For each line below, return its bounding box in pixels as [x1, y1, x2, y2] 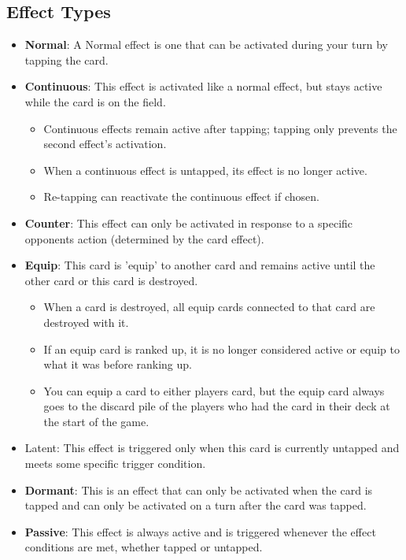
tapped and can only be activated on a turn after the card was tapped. [24, 497, 367, 514]
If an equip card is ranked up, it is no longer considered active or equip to [43, 340, 400, 357]
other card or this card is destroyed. [24, 272, 198, 288]
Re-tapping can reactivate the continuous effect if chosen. [43, 188, 319, 205]
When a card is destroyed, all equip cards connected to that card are [43, 299, 375, 315]
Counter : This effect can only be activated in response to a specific [24, 214, 353, 231]
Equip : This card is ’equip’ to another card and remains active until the [24, 257, 375, 273]
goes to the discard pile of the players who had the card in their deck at [43, 398, 390, 414]
